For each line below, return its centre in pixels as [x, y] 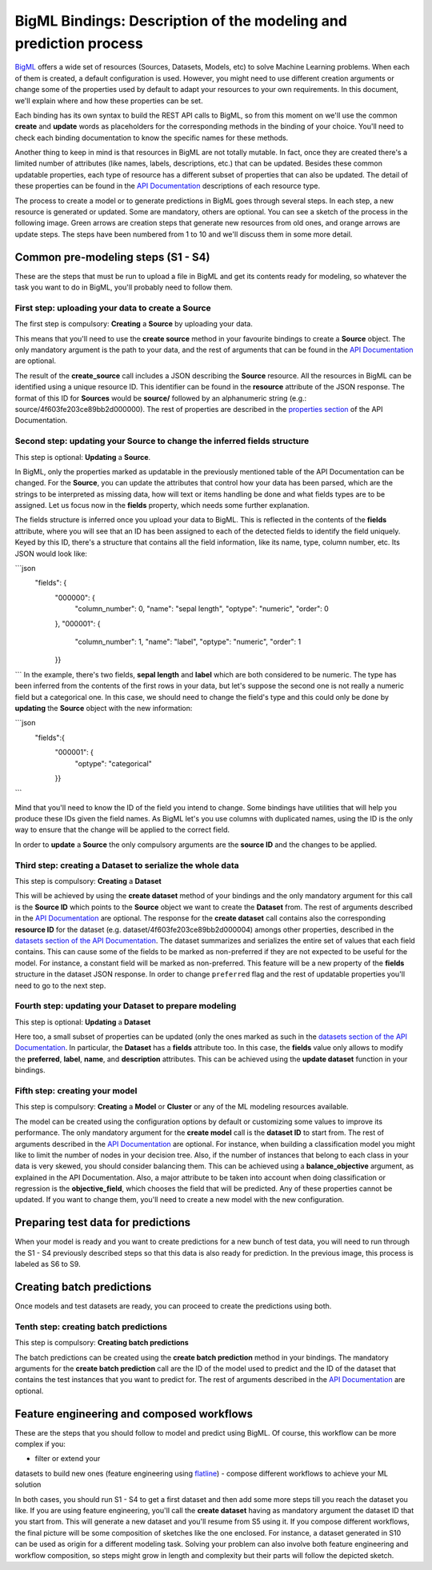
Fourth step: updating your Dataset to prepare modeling [126, 1006]
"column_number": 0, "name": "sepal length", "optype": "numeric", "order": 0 [202, 609]
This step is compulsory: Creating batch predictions [102, 1343]
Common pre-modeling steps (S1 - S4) [112, 257]
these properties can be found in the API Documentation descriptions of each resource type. [167, 186]
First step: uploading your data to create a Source [113, 308]
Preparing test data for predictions [103, 1222]
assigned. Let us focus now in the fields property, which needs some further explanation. [162, 505]
